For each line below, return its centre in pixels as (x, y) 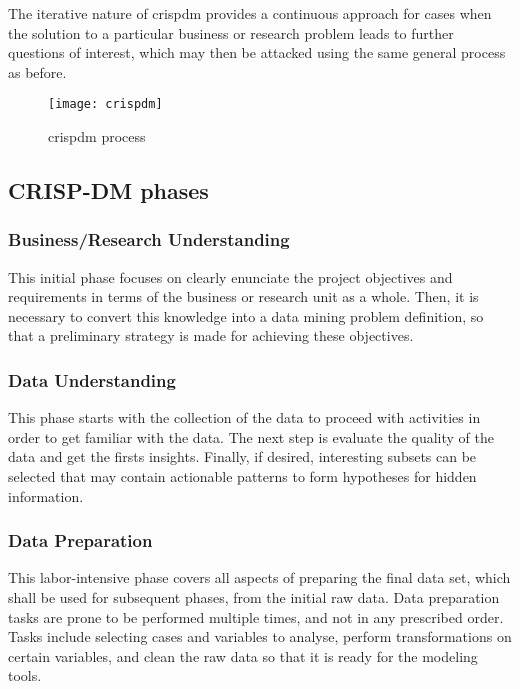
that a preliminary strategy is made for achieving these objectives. (211, 335)
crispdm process (97, 136)
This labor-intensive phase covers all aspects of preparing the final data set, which (259, 577)
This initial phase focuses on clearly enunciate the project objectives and (230, 276)
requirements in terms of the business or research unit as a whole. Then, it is (243, 296)
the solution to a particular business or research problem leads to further (231, 32)
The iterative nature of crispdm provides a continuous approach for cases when (250, 13)
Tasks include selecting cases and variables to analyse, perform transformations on (260, 636)
